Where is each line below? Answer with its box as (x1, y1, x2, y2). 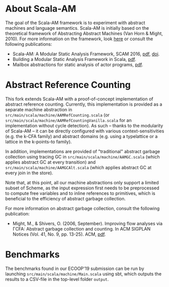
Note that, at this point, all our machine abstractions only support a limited (5, 179, 159, 185)
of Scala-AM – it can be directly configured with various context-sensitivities (5, 128, 164, 134)
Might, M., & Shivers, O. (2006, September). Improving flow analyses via (12, 220, 163, 227)
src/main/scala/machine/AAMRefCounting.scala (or (5, 112, 110, 118)
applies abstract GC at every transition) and (5, 159, 96, 165)
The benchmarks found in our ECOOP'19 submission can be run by (5, 265, 145, 271)
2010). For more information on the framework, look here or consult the (5, 36, 153, 42)
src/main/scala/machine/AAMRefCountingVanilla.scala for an (5, 117, 132, 123)
